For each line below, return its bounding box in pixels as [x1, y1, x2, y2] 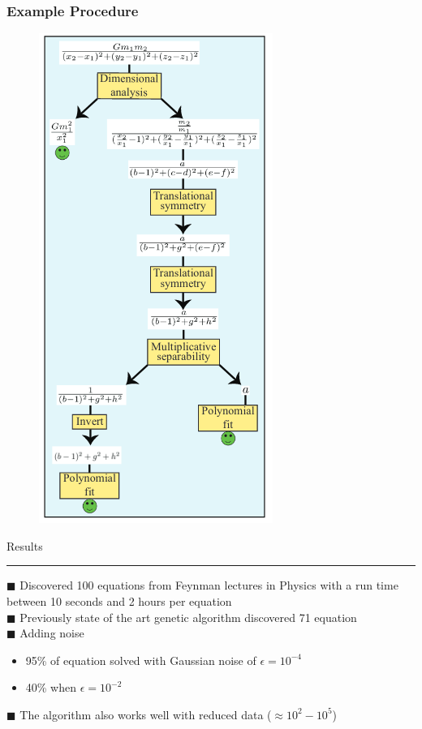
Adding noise [19, 624, 84, 641]
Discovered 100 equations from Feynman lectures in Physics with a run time [19, 577, 398, 594]
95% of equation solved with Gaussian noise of [25, 651, 256, 668]
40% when [25, 679, 77, 696]
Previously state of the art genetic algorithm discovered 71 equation [19, 608, 357, 625]
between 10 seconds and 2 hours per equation [6, 593, 232, 609]
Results [6, 537, 43, 554]
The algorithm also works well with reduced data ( [19, 705, 272, 723]
